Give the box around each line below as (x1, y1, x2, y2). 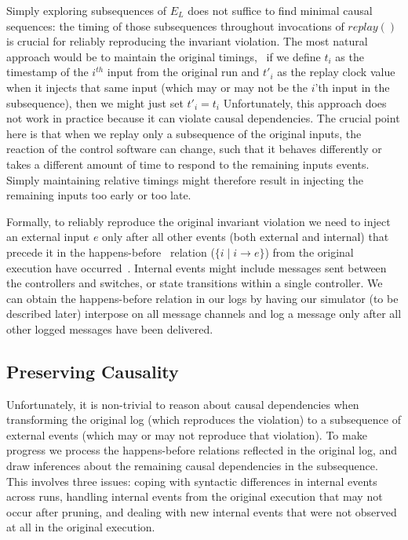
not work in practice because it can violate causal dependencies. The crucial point (6, 110, 400, 126)
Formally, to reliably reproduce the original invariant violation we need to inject (6, 213, 391, 229)
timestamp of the (6, 64, 89, 80)
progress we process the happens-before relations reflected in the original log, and (6, 442, 398, 458)
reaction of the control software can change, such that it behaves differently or (6, 140, 382, 157)
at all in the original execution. (6, 519, 155, 535)
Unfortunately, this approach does (223, 94, 387, 111)
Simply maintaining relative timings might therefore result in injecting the (6, 171, 363, 188)
